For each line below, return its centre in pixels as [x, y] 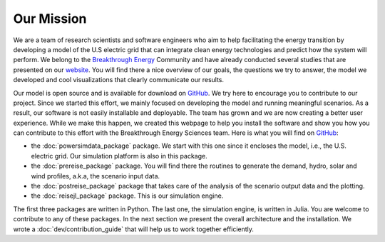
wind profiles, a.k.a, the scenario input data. [96, 176]
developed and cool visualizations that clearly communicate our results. [119, 80]
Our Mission [50, 19]
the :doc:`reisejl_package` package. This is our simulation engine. [127, 196]
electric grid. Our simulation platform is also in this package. [119, 156]
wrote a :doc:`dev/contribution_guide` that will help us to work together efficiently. [134, 229]
